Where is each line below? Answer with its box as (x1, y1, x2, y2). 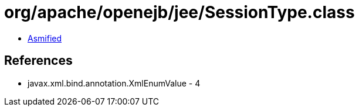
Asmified (28, 33, 62, 43)
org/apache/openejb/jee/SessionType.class (4, 2, 355, 22)
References (4, 53, 73, 68)
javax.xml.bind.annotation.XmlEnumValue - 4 (28, 78, 201, 88)
